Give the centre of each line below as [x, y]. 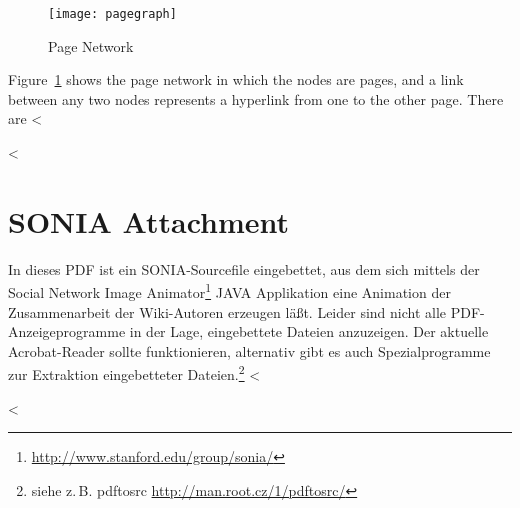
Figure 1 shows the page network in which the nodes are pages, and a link [236, 79]
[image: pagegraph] [112, 14]
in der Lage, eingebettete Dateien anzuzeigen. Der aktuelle [309, 331]
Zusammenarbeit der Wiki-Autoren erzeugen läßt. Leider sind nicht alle [227, 311]
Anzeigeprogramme [67, 331]
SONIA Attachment [149, 220]
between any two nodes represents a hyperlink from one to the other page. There [256, 98]
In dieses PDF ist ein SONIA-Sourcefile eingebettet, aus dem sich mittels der [244, 268]
